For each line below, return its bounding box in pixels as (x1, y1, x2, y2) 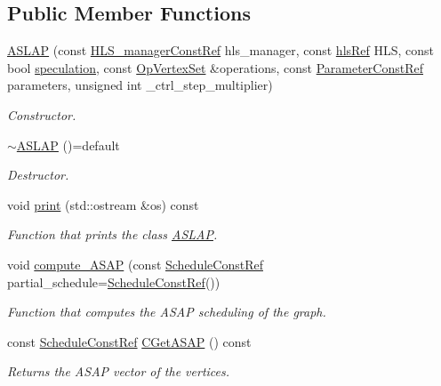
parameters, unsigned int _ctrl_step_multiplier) (7, 76, 273, 94)
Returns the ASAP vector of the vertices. (7, 362, 230, 381)
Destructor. (7, 165, 69, 184)
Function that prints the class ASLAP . (7, 225, 218, 244)
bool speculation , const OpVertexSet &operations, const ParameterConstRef (7, 58, 424, 76)
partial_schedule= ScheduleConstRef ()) (7, 272, 220, 291)
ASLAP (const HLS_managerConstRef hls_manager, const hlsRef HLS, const (7, 41, 435, 60)
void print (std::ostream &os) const (7, 195, 199, 213)
